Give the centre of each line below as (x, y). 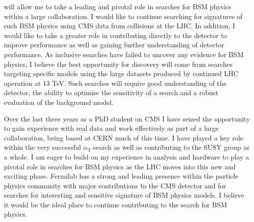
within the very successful (43, 147)
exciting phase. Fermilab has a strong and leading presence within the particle (121, 176)
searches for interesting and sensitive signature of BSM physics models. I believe (124, 195)
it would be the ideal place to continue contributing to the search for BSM (115, 204)
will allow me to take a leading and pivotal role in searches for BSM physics (118, 6)
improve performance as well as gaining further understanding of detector (114, 45)
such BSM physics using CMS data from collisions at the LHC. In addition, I (120, 26)
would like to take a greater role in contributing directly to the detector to (115, 35)
